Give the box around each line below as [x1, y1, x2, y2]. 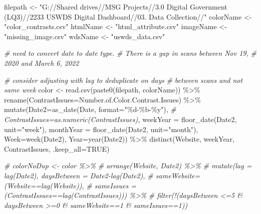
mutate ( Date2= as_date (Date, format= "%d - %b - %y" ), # [4, 104, 176, 115]
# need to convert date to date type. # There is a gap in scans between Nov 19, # [4, 48, 256, 58]
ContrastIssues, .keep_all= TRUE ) [4, 143, 110, 154]
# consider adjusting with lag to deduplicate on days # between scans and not [4, 74, 243, 85]
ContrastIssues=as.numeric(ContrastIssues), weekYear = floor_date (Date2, [4, 114, 237, 124]
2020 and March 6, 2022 [4, 57, 79, 68]
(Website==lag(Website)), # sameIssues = [4, 180, 136, 190]
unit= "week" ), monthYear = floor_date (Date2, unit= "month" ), [4, 124, 198, 134]
